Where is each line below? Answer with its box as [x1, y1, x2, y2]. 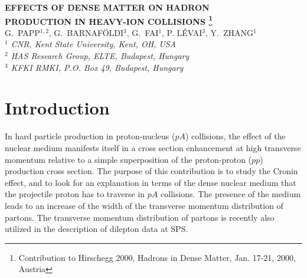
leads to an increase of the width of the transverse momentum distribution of [5, 199, 283, 211]
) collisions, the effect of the [185, 130, 286, 142]
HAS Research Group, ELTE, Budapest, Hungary [11, 50, 190, 62]
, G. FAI [126, 26, 159, 38]
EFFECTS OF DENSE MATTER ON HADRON [5, 1, 210, 13]
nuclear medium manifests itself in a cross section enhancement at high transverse [5, 141, 301, 153]
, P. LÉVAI [162, 26, 203, 38]
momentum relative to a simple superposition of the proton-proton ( [5, 153, 252, 165]
